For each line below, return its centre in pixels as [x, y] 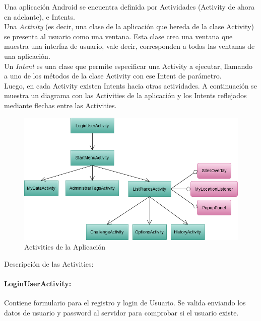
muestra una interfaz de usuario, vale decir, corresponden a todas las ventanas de [129, 46]
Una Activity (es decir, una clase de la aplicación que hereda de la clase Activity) [129, 26]
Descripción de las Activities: [49, 263]
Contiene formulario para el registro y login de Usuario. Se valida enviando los [125, 303]
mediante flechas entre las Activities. [60, 105]
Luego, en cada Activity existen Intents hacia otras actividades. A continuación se [130, 85]
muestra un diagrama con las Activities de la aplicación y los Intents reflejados [125, 95]
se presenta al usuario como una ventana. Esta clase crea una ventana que [118, 36]
